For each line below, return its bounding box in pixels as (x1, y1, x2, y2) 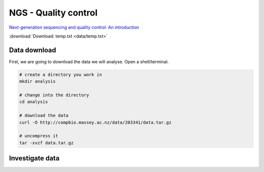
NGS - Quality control (9, 7, 98, 18)
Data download (9, 46, 56, 54)
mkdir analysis (19, 78, 56, 84)
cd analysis (19, 99, 48, 105)
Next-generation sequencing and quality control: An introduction (9, 24, 139, 30)
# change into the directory (19, 93, 89, 97)
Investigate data (9, 154, 60, 163)
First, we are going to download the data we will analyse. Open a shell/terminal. (9, 58, 169, 64)
